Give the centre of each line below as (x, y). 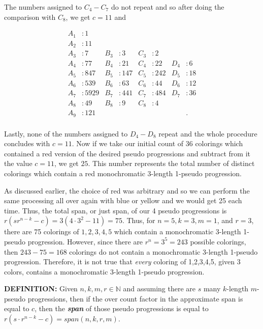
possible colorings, (218, 241)
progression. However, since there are (85, 241)
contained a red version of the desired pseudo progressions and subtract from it (127, 153)
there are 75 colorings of (42, 231)
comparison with (30, 17)
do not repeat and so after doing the (168, 7)
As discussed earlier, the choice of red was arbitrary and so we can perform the (127, 190)
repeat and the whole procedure (208, 133)
